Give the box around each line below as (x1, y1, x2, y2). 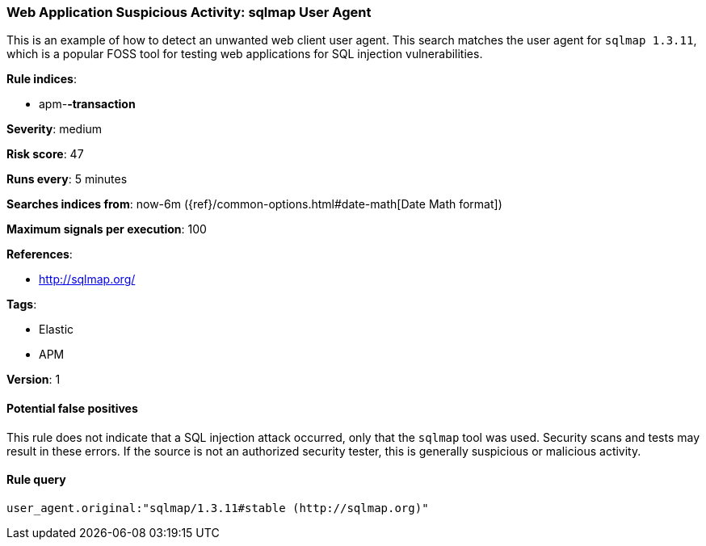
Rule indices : (6, 72, 77, 86)
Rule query (6, 472, 66, 487)
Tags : (6, 297, 37, 312)
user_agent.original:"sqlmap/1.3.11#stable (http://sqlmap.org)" (6, 501, 429, 514)
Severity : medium (6, 122, 103, 136)
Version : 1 (6, 372, 61, 387)
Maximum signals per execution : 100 (6, 222, 207, 237)
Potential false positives (6, 401, 138, 415)
